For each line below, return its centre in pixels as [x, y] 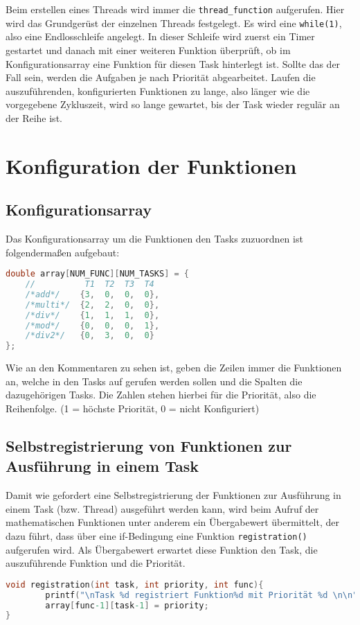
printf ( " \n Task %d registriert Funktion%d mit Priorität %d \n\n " [201, 595]
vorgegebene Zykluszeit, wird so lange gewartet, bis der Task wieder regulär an [173, 104]
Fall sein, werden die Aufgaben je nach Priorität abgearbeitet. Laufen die [161, 77]
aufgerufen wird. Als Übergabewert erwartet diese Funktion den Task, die [162, 549]
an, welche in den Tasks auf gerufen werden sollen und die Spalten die [154, 381]
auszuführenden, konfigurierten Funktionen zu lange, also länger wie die [158, 90]
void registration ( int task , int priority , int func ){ [135, 584]
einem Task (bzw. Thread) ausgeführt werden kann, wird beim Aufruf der [162, 508]
